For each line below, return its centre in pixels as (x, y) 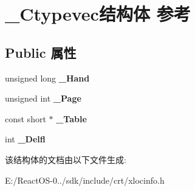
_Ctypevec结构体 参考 (98, 14)
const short (26, 118)
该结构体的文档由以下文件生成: (66, 159)
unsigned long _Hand (47, 78)
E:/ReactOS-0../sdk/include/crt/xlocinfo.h (85, 180)
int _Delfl (25, 139)
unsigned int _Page (43, 98)
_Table (71, 118)
